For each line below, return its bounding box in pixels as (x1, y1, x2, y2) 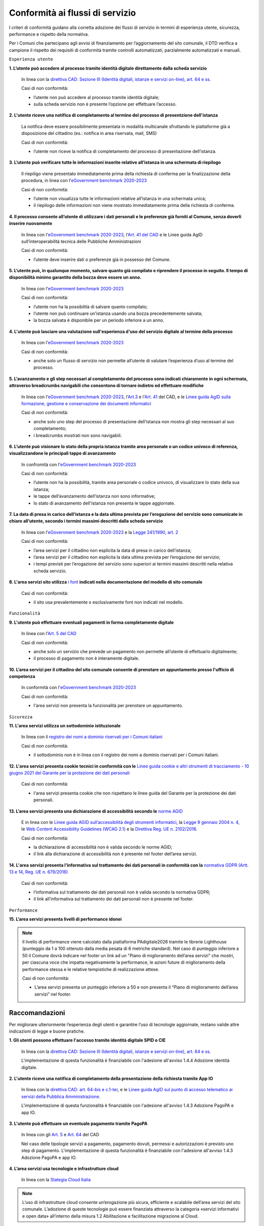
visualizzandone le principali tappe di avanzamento (9, 450, 116, 456)
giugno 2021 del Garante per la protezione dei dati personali (9, 770, 130, 776)
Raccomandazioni (9, 1008, 66, 1017)
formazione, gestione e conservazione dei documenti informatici (21, 400, 152, 407)
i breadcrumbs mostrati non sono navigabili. (33, 432, 122, 438)
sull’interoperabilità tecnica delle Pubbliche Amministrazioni (21, 238, 141, 244)
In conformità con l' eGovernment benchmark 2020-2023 (21, 685, 136, 690)
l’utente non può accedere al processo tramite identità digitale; (33, 94, 160, 100)
